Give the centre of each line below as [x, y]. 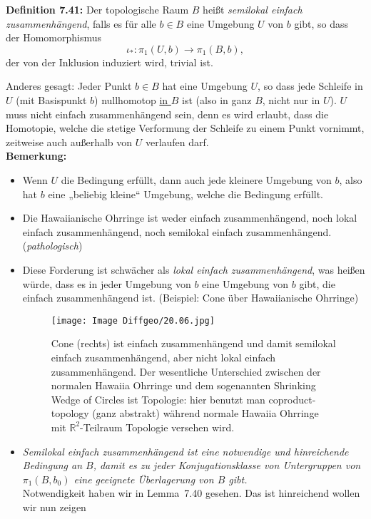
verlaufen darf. [177, 142]
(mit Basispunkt [51, 99]
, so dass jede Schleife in [310, 86]
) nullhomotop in [131, 99]
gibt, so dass [321, 23]
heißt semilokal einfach [253, 9]
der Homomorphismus [54, 37]
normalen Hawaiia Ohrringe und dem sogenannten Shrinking [183, 385]
